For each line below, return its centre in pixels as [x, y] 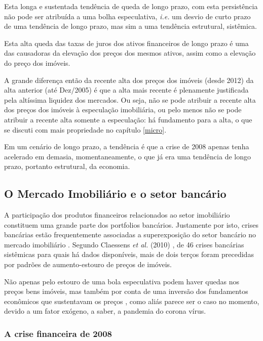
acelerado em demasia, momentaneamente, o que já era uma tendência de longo [127, 156]
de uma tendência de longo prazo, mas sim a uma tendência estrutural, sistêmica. [131, 26]
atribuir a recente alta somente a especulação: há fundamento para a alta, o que [128, 119]
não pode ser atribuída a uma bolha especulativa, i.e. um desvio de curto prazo [127, 16]
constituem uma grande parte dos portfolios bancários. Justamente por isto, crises [131, 224]
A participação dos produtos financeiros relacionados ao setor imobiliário [117, 215]
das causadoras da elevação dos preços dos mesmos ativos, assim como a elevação [130, 53]
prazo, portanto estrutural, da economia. [67, 166]
